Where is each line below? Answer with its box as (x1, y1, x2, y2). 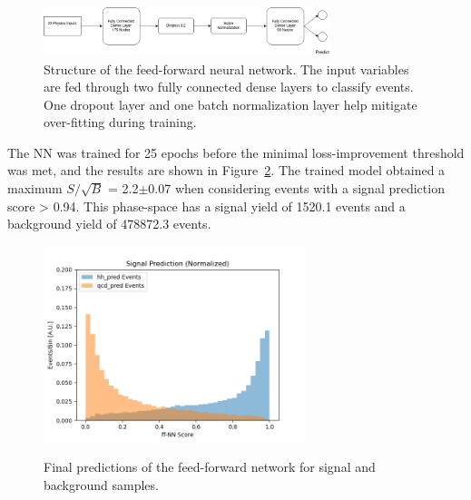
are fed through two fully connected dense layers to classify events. (44, 77, 414, 96)
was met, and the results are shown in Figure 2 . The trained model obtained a (7, 161, 446, 180)
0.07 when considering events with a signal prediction (148, 179, 445, 198)
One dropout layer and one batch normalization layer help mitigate (44, 94, 417, 113)
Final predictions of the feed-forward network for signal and (44, 457, 376, 476)
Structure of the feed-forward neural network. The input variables (44, 59, 409, 78)
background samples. (44, 475, 159, 495)
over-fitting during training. (44, 113, 197, 132)
